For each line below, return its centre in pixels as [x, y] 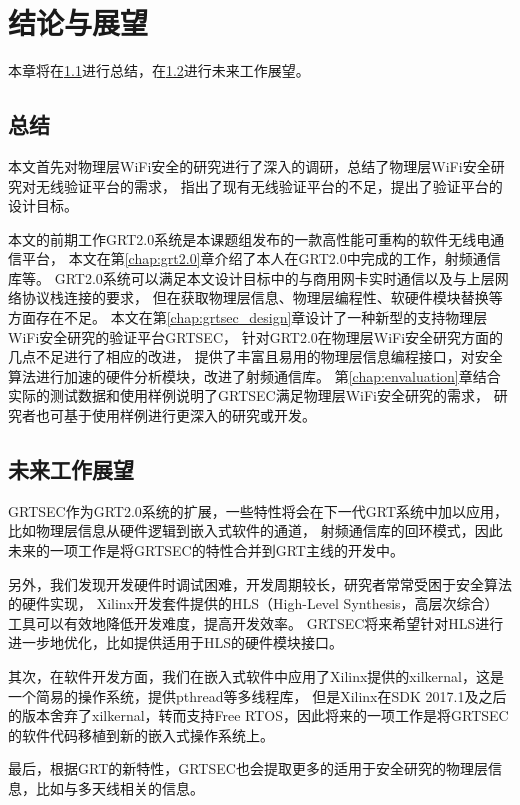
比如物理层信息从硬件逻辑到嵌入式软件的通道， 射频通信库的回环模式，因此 [255, 530]
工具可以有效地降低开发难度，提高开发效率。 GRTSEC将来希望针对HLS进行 [256, 622]
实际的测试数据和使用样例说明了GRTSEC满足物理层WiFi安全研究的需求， [248, 395]
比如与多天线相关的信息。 [119, 787]
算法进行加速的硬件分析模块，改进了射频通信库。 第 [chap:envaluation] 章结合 [254, 375]
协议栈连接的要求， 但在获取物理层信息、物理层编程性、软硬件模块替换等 [262, 297]
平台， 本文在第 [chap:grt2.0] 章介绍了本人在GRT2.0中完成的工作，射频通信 [261, 258]
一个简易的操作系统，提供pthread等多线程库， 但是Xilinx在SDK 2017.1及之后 [257, 695]
